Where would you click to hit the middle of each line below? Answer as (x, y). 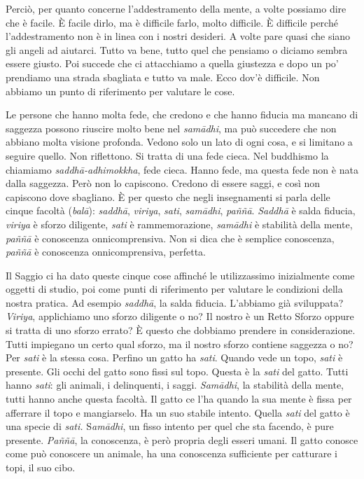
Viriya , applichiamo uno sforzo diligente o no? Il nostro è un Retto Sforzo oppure (180, 316)
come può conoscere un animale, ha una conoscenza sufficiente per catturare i (171, 453)
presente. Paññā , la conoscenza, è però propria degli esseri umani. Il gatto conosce (182, 439)
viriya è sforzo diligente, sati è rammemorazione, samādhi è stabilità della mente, (179, 224)
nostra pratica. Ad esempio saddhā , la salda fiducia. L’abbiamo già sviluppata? (175, 302)
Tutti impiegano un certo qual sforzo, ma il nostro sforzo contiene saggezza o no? (180, 343)
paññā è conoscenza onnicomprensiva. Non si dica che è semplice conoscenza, (170, 238)
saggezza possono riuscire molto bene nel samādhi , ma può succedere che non (171, 128)
